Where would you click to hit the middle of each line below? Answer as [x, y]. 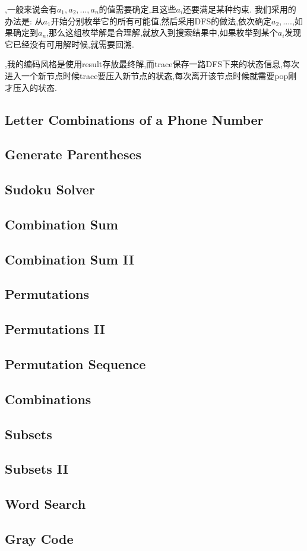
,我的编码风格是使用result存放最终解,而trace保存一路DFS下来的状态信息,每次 [152, 64]
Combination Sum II [69, 259]
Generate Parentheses [73, 154]
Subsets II [37, 469]
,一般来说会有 [31, 9]
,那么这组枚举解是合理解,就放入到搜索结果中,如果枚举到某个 [162, 32]
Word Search [45, 504]
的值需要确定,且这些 [137, 9]
